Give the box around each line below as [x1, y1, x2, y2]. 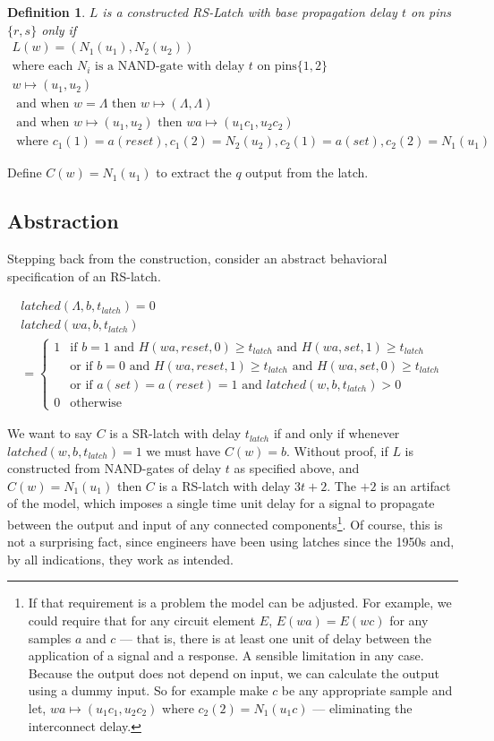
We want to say [7, 424, 92, 443]
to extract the [156, 163, 232, 182]
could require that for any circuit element [28, 611, 256, 630]
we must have [146, 441, 221, 460]
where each [12, 60, 73, 73]
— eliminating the [312, 699, 413, 718]
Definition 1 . [7, 3, 86, 21]
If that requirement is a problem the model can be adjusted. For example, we [28, 593, 452, 612]
